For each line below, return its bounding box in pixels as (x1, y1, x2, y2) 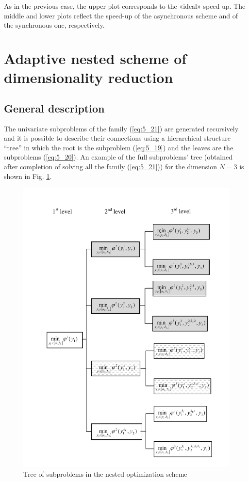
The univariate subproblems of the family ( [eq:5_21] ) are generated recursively (4, 123, 239, 133)
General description (4, 100, 105, 115)
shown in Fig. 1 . (4, 171, 52, 181)
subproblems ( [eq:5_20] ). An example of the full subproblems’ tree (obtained (4, 152, 233, 162)
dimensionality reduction (4, 67, 173, 87)
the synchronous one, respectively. (4, 20, 105, 30)
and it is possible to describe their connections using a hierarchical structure (4, 133, 231, 143)
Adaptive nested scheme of (4, 48, 187, 68)
